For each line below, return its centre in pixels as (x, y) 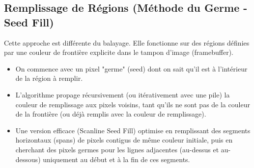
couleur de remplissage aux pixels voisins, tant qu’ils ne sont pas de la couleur (133, 104)
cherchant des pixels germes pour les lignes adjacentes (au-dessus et (117, 149)
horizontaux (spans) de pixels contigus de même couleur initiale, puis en (124, 140)
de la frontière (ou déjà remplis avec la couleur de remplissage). (111, 114)
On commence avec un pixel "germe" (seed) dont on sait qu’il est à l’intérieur (131, 68)
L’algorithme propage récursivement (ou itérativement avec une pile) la (123, 94)
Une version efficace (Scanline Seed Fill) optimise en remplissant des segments (133, 130)
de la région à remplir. (49, 78)
